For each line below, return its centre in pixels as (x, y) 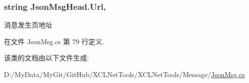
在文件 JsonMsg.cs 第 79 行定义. (54, 41)
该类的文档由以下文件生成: (46, 58)
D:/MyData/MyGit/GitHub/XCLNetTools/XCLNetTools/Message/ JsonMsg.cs (124, 74)
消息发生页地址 (28, 25)
